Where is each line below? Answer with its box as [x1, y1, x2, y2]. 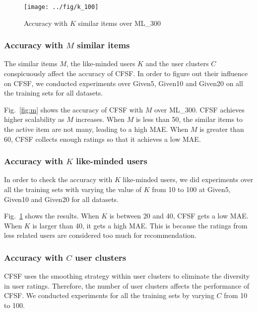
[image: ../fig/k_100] [24, 3, 99, 10]
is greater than [199, 124, 244, 134]
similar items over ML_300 [78, 17, 161, 28]
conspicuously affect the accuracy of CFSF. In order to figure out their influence [4, 68, 248, 79]
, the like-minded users [66, 58, 135, 69]
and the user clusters [145, 58, 209, 69]
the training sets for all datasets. [4, 88, 103, 98]
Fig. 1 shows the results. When [4, 210, 99, 221]
